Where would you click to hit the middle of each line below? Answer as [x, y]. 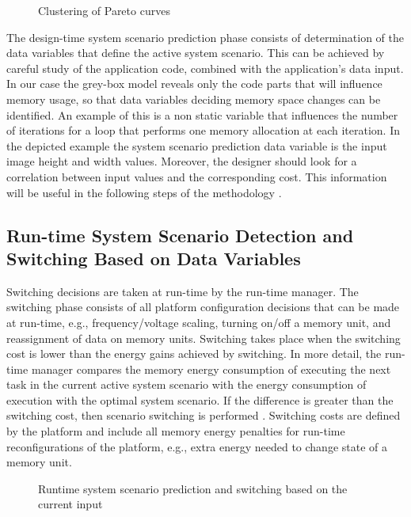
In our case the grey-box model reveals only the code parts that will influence [194, 84]
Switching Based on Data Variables [154, 258]
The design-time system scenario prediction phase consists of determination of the [205, 37]
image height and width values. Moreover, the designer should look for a [182, 161]
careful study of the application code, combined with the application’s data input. [205, 68]
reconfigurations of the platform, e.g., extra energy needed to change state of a [197, 446]
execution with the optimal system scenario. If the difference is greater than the [200, 399]
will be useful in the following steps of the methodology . [144, 192]
